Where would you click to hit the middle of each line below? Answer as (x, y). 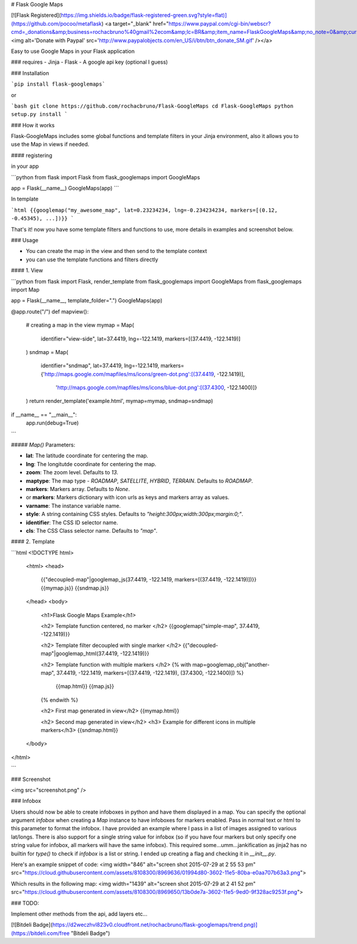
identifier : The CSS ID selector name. (72, 522)
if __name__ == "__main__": (44, 414)
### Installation (30, 73)
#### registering (32, 155)
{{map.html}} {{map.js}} (85, 686)
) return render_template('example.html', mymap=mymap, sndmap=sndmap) (120, 401)
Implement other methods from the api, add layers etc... (79, 914)
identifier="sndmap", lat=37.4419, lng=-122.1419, (100, 365)
